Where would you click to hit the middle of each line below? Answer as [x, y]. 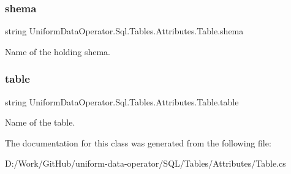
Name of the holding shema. [58, 51]
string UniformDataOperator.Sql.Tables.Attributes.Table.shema [124, 31]
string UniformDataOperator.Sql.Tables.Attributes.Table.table [122, 101]
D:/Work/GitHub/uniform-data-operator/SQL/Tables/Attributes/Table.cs [145, 163]
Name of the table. [40, 122]
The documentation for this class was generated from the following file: [138, 142]
